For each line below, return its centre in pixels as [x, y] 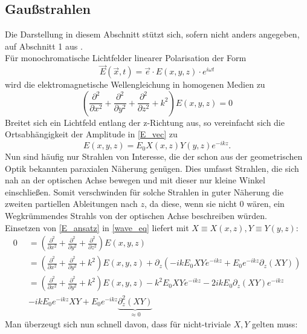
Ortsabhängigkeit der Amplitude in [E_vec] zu [91, 134]
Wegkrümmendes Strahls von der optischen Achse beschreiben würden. [136, 216]
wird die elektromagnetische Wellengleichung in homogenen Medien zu [135, 84]
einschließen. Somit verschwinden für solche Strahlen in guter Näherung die [144, 192]
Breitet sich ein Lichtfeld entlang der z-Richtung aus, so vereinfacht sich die [145, 122]
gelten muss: [275, 324]
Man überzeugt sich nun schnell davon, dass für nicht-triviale [118, 324]
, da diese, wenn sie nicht [190, 204]
